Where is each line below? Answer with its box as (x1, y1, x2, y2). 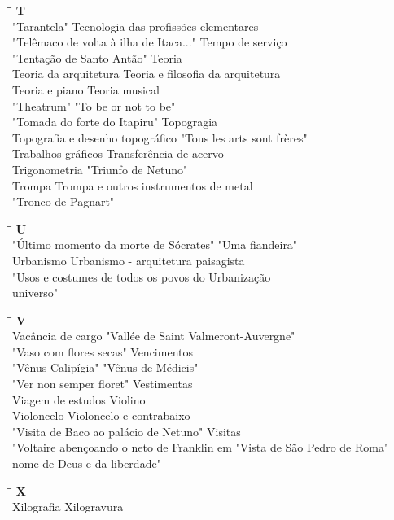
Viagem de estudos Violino (12, 391, 146, 408)
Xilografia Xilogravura (12, 498, 124, 515)
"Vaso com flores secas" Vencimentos (12, 343, 193, 360)
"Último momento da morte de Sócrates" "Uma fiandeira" (12, 236, 298, 253)
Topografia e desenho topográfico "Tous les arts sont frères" (12, 129, 308, 146)
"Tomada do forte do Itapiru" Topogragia (12, 113, 218, 130)
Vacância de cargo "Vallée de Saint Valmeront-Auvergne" (12, 327, 295, 344)
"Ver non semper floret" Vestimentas (12, 375, 193, 392)
